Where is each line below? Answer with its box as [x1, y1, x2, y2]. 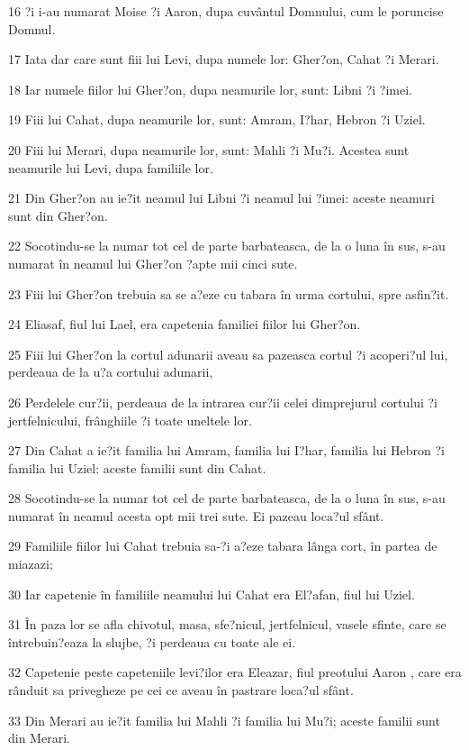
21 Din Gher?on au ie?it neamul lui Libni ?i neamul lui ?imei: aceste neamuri [8, 188, 435, 207]
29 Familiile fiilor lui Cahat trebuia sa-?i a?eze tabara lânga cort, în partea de [8, 536, 437, 555]
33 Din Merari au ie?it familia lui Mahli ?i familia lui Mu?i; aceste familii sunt [8, 710, 440, 729]
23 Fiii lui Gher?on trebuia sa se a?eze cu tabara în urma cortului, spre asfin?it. [8, 284, 449, 303]
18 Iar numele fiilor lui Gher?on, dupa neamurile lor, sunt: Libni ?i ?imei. [8, 79, 412, 98]
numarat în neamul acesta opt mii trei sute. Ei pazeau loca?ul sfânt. [8, 506, 384, 525]
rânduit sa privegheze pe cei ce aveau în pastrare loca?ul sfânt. [8, 681, 354, 700]
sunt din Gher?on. [8, 206, 108, 224]
